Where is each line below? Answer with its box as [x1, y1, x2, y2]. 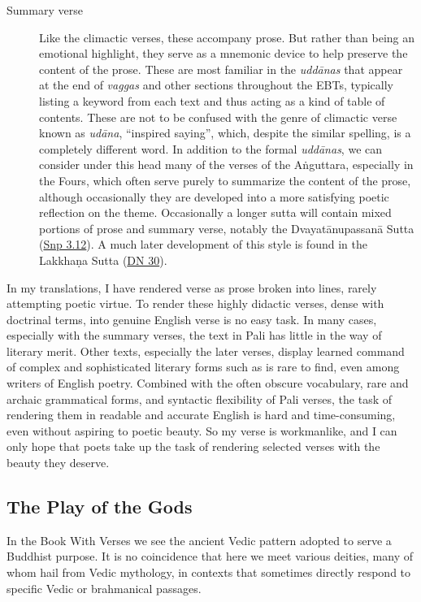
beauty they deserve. [7, 454, 110, 471]
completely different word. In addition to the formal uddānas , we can [39, 140, 383, 157]
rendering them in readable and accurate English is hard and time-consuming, [7, 406, 396, 423]
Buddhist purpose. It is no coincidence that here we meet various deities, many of [7, 548, 413, 565]
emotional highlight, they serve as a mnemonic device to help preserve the [39, 45, 408, 62]
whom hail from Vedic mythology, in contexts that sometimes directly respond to [7, 564, 411, 581]
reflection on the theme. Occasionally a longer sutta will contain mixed [39, 204, 392, 221]
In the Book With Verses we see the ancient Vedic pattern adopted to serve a [7, 531, 392, 548]
